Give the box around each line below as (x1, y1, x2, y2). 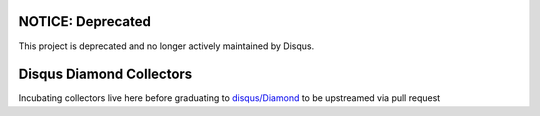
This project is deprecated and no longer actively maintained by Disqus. (18, 40, 315, 52)
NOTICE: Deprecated (18, 13, 152, 30)
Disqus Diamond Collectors (18, 66, 193, 83)
